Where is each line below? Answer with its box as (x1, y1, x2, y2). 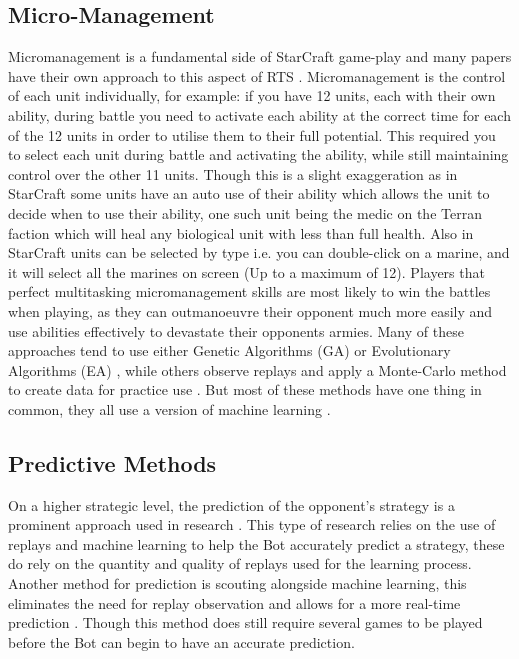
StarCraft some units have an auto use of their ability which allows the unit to (8, 183, 490, 204)
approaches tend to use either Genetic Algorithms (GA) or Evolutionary (8, 340, 451, 361)
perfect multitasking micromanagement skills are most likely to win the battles (8, 281, 491, 302)
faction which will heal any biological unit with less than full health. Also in (8, 222, 474, 243)
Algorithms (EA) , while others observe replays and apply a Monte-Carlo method (8, 359, 507, 380)
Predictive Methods (8, 447, 217, 478)
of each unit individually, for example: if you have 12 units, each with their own (8, 85, 496, 106)
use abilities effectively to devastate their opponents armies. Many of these (8, 320, 464, 341)
